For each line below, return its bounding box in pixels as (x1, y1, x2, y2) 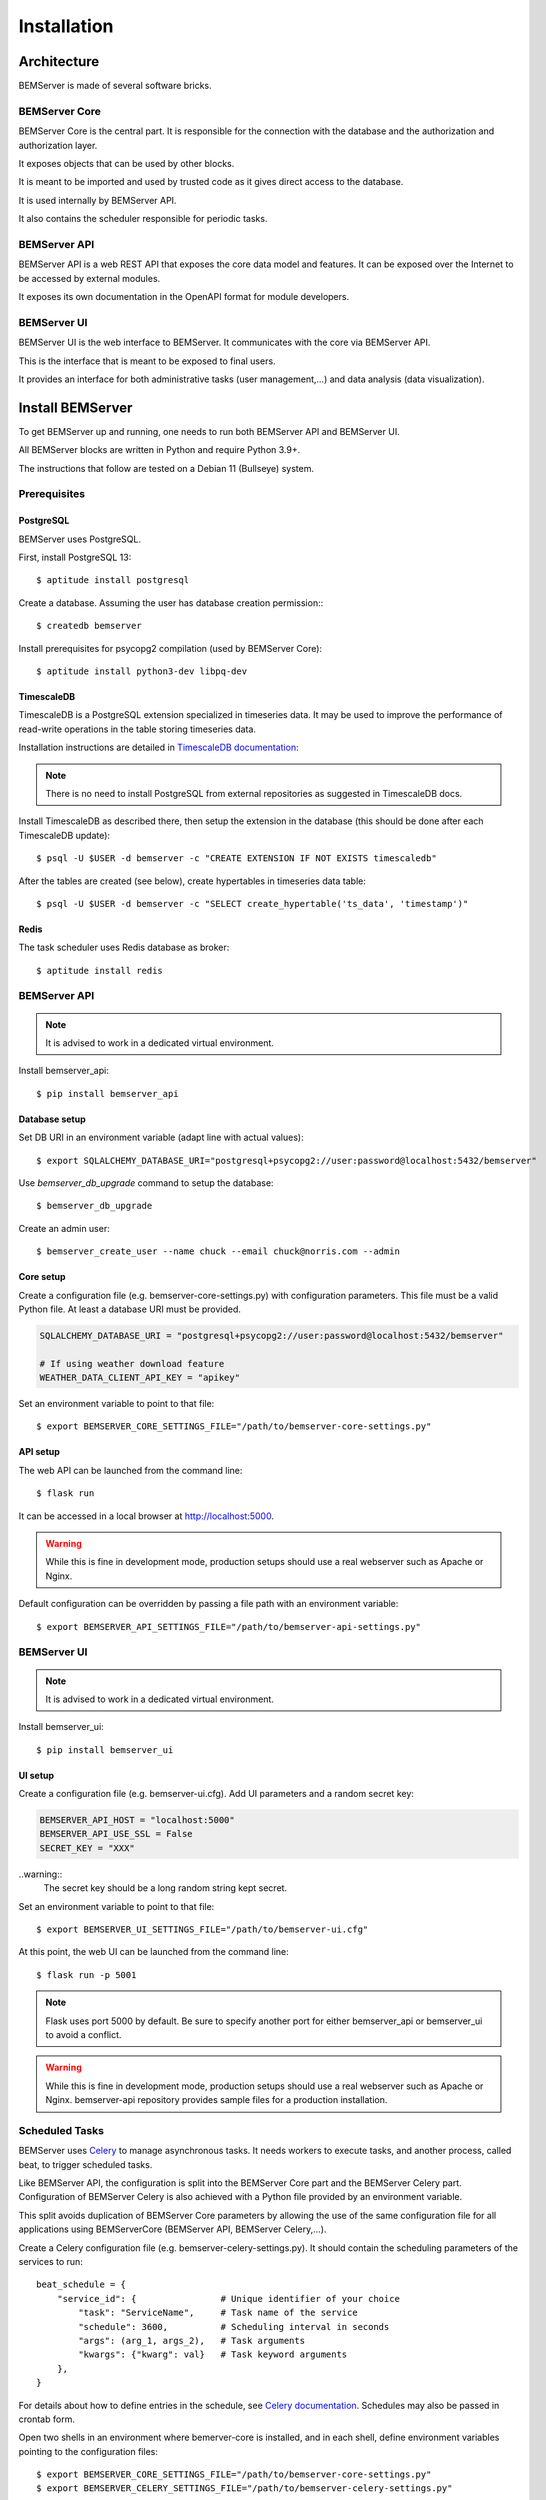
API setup (18, 1446, 60, 1458)
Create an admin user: (18, 1222, 110, 1234)
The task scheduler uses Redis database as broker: (18, 941, 230, 954)
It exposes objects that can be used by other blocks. (18, 157, 235, 169)
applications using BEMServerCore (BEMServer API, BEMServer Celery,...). (18, 2223, 327, 2235)
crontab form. (18, 2413, 75, 2425)
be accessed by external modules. (18, 272, 161, 284)
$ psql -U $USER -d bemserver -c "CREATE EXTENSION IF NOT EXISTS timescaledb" (36, 853, 437, 864)
